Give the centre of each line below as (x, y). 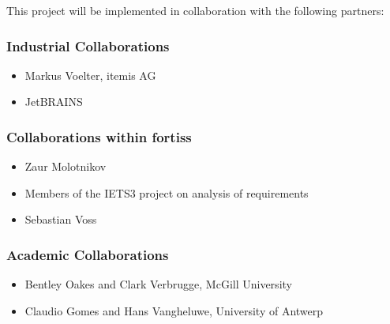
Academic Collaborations (88, 254)
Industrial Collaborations (88, 45)
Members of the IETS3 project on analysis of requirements (167, 192)
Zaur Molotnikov (66, 166)
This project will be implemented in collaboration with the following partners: (195, 10)
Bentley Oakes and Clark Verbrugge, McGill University (158, 284)
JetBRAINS (54, 102)
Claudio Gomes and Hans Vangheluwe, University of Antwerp (174, 310)
